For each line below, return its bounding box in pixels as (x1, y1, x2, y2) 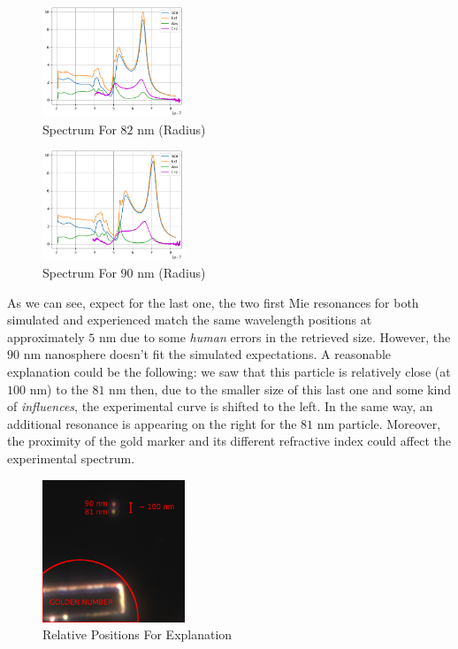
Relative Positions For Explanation (42, 625, 233, 644)
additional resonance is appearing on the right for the (7, 414, 297, 432)
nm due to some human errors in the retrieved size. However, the (98, 327, 451, 346)
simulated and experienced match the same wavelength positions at (7, 310, 372, 329)
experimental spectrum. (7, 449, 135, 468)
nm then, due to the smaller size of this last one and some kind (109, 379, 452, 398)
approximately (7, 327, 85, 346)
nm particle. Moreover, (317, 414, 441, 432)
